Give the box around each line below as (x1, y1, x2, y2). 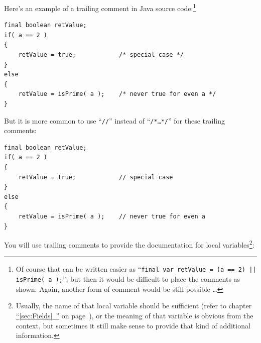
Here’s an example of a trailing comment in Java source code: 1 (4, 2, 196, 13)
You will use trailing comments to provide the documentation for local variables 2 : (4, 238, 254, 250)
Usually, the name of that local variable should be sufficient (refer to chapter (16, 300, 252, 311)
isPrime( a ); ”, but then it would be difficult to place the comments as (16, 274, 240, 284)
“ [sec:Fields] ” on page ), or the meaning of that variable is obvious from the (16, 310, 253, 320)
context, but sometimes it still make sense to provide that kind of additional (16, 320, 250, 330)
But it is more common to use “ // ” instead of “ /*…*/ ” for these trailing (4, 115, 225, 126)
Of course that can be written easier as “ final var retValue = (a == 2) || (16, 264, 256, 274)
